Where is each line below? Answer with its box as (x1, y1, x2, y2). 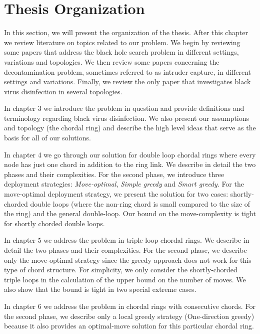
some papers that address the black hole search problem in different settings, (4, 47, 239, 57)
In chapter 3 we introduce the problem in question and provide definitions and (4, 103, 244, 113)
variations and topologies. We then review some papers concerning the (4, 56, 219, 67)
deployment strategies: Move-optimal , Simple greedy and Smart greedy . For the (4, 179, 244, 189)
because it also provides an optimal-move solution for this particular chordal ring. (4, 320, 254, 331)
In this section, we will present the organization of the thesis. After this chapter (4, 27, 248, 38)
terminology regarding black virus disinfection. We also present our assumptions (4, 112, 249, 123)
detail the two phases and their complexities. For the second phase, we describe (4, 245, 247, 255)
